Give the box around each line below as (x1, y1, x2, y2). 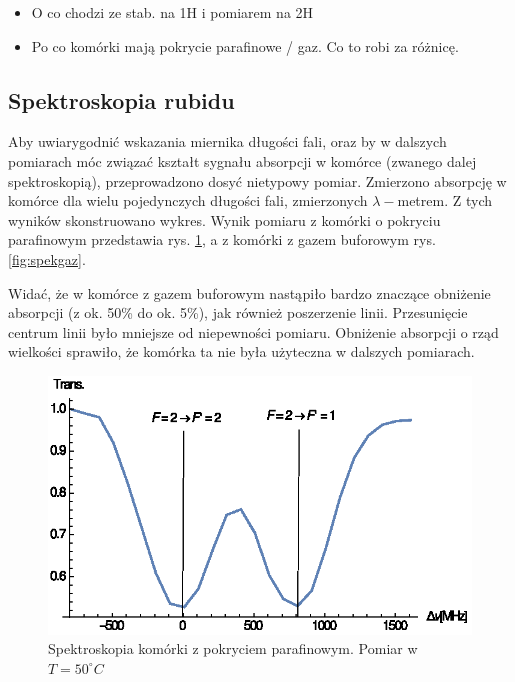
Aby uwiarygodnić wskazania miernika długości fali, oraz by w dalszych (8, 131, 447, 152)
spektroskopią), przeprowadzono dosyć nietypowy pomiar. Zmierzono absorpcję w (8, 170, 507, 191)
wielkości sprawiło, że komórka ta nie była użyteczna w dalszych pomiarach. (8, 341, 475, 362)
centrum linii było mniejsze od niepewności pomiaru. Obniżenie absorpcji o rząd (8, 321, 499, 342)
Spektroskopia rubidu (8, 84, 235, 115)
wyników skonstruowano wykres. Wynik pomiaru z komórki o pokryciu (8, 209, 441, 230)
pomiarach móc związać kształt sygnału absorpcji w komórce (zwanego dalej (8, 150, 477, 171)
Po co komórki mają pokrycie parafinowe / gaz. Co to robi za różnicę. (31, 35, 459, 56)
